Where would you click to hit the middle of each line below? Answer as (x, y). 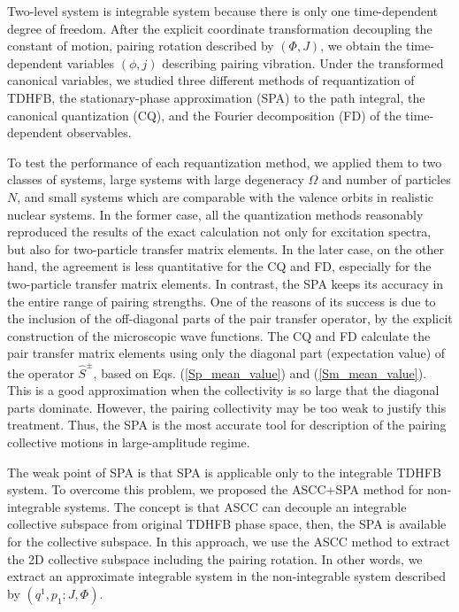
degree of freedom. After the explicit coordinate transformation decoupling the (220, 28)
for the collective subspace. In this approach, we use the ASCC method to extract (229, 541)
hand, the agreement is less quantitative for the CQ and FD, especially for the (219, 266)
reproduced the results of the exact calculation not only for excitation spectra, (219, 232)
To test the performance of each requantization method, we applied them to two (225, 162)
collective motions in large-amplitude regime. (129, 442)
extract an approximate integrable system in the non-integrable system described (227, 576)
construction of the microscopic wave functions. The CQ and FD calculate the (219, 335)
